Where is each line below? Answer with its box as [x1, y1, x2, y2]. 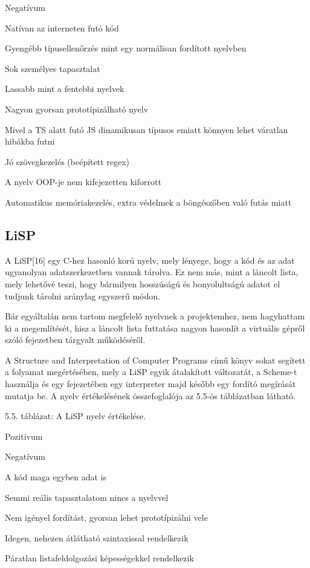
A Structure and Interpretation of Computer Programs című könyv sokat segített [5, 353, 306, 366]
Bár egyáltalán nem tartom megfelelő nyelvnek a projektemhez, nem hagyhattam [5, 310, 305, 322]
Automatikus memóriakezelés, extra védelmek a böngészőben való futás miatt [5, 195, 292, 208]
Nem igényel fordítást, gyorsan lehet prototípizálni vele [5, 511, 208, 524]
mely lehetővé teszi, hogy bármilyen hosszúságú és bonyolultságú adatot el [5, 277, 280, 290]
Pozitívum [5, 429, 43, 442]
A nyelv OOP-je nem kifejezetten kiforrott [5, 175, 161, 188]
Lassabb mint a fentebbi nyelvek [5, 82, 124, 95]
